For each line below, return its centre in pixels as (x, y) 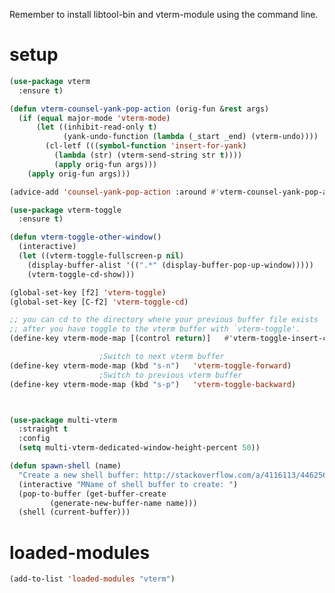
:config (34, 439)
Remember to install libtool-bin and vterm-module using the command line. (164, 14)
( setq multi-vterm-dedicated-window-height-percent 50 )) (139, 448)
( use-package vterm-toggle (65, 210)
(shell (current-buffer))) (74, 512)
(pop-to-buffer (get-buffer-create (92, 494)
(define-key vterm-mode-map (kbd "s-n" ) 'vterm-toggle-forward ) (150, 365)
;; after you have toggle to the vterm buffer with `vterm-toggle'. (155, 329)
